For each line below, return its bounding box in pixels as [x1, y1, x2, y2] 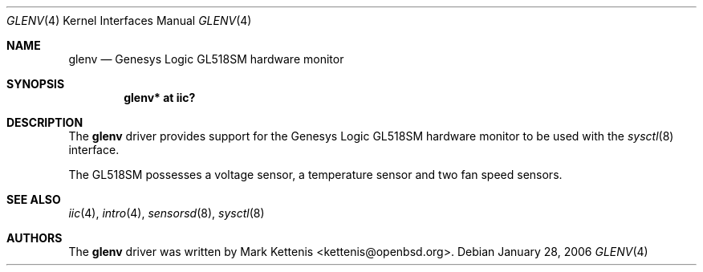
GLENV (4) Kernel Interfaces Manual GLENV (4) [6, 14, 252, 27]
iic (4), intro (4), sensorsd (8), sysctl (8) [68, 206, 265, 220]
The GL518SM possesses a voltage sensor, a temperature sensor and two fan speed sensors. [68, 168, 563, 181]
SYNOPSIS [6, 77, 65, 91]
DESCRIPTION [6, 116, 83, 129]
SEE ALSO [6, 193, 61, 206]
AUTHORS [6, 231, 63, 245]
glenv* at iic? [124, 91, 196, 104]
